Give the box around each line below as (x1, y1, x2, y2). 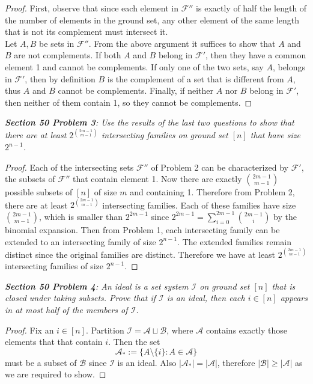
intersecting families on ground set (101, 129, 228, 141)
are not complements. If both (14, 49, 121, 61)
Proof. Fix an (5, 323, 54, 336)
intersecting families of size (5, 260, 103, 272)
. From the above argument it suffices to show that (88, 37, 276, 49)
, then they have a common (205, 49, 306, 61)
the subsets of (5, 172, 55, 185)
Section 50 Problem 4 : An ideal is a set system (5, 279, 189, 292)
